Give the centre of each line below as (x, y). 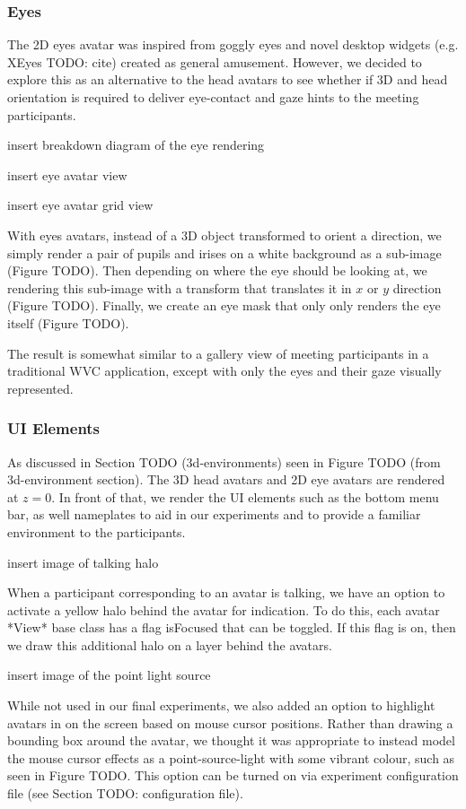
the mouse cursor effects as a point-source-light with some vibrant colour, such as (231, 757)
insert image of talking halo (83, 562)
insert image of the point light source (109, 675)
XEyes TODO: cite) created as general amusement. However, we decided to (215, 61)
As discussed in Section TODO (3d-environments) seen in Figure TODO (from (224, 461)
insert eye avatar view (67, 174)
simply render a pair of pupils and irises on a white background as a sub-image (224, 252)
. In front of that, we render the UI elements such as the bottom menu (245, 496)
